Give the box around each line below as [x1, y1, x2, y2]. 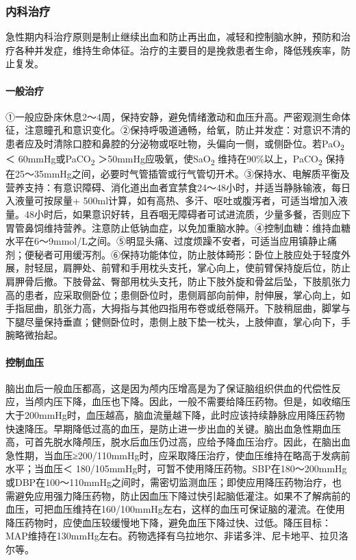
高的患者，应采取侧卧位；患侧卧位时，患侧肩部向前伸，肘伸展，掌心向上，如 [5, 287, 351, 302]
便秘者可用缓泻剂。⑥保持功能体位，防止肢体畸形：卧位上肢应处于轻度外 [24, 247, 351, 261]
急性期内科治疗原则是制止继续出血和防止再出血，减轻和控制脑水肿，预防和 [5, 29, 341, 44]
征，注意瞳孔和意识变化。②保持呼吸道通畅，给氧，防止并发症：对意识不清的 [5, 123, 351, 137]
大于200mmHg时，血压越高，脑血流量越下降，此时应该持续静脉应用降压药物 [5, 407, 345, 422]
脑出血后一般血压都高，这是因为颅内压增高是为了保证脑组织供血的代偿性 [5, 380, 331, 395]
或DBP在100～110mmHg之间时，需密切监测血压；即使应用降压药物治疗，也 [5, 474, 342, 489]
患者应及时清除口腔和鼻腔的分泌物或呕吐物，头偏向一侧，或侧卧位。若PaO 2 [5, 136, 344, 152]
